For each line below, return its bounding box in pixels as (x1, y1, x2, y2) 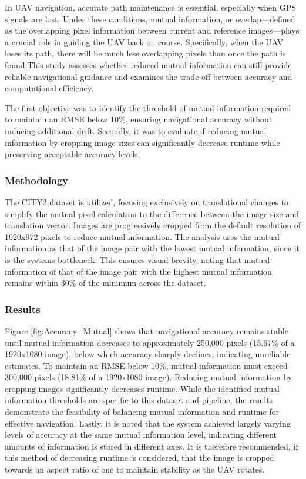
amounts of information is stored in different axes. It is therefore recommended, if (5, 440, 298, 452)
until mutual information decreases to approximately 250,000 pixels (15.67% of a (5, 336, 295, 348)
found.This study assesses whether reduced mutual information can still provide (5, 58, 292, 71)
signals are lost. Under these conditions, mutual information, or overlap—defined (5, 12, 295, 25)
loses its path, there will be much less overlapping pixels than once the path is (5, 47, 286, 59)
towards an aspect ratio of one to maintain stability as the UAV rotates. (5, 463, 265, 475)
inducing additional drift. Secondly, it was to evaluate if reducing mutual (5, 124, 267, 137)
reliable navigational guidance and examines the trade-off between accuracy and (5, 70, 292, 82)
